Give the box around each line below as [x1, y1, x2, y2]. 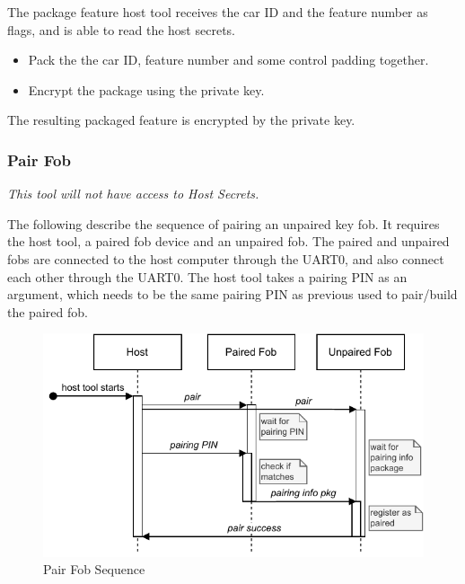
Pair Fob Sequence [43, 560, 145, 579]
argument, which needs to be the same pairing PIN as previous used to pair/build [7, 285, 458, 304]
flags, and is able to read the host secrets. [7, 20, 235, 39]
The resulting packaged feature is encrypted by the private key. [7, 111, 355, 129]
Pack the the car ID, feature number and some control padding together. [28, 50, 429, 69]
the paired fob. [7, 302, 88, 321]
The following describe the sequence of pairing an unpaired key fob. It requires [7, 214, 440, 233]
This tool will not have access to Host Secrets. [7, 184, 259, 203]
